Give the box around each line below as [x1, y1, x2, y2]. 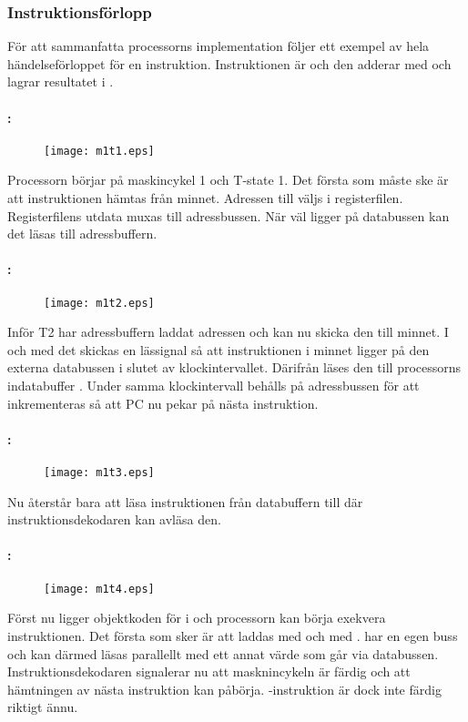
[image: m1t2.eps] [44, 296, 155, 310]
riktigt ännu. [7, 697, 78, 717]
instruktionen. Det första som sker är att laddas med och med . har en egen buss [7, 625, 458, 645]
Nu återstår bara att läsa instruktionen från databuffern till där [7, 492, 363, 511]
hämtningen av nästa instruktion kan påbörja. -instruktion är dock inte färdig [7, 679, 442, 698]
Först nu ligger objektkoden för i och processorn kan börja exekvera [7, 608, 386, 627]
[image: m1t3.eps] [44, 466, 155, 480]
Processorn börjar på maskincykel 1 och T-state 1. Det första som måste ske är [7, 170, 449, 189]
